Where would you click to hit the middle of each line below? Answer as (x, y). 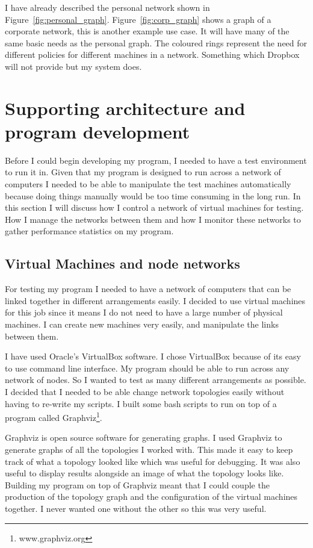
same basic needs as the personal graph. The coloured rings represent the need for (156, 42)
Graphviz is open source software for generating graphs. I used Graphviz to (144, 437)
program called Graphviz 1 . (54, 416)
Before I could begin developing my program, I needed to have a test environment (156, 160)
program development (98, 131)
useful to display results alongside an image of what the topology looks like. (144, 473)
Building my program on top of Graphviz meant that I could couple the (137, 484)
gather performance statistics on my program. (89, 231)
